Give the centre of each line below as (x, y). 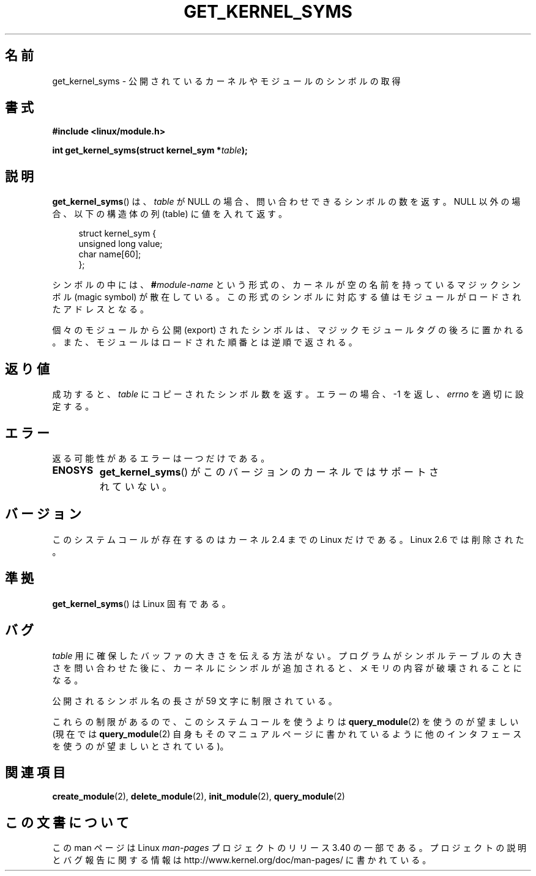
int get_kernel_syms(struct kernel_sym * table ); (150, 150)
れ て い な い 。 (136, 486)
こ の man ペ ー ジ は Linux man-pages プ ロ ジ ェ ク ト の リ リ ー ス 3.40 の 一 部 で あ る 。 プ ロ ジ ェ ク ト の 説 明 (289, 848)
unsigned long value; (121, 244)
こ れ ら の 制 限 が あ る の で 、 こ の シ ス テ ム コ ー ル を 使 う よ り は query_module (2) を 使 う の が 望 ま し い (285, 721)
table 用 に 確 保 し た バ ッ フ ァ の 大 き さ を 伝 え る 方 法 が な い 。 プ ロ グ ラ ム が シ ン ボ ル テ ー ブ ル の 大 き (287, 655)
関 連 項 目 (35, 772)
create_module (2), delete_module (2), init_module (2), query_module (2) (199, 797)
